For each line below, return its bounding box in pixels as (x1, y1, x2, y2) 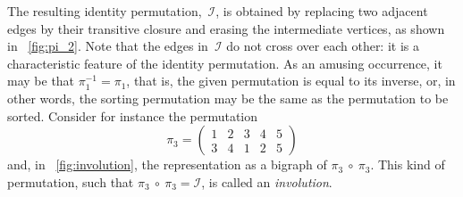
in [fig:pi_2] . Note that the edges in (7, 37, 208, 55)
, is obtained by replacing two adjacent (215, 2, 428, 20)
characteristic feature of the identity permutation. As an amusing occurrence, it (7, 53, 442, 72)
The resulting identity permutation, (7, 2, 202, 20)
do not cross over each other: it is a (226, 37, 419, 55)
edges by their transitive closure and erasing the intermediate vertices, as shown (7, 19, 445, 37)
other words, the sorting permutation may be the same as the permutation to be (7, 88, 449, 107)
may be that (7, 71, 75, 90)
